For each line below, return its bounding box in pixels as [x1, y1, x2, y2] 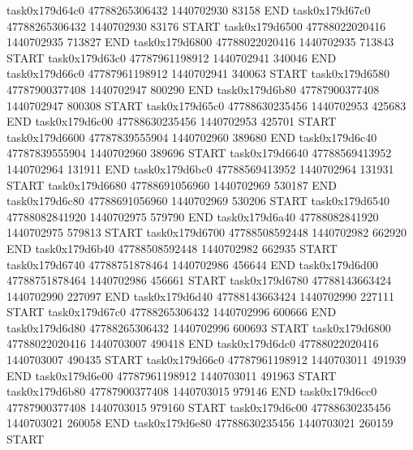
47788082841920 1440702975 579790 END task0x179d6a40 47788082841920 [6, 208, 379, 225]
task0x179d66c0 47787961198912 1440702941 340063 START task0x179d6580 [6, 65, 390, 82]
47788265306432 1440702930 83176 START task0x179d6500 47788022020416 [6, 17, 386, 34]
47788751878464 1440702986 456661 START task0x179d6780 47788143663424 [6, 272, 392, 289]
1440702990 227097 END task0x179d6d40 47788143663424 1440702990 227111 [6, 287, 395, 304]
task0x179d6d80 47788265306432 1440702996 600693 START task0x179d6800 [6, 319, 391, 336]
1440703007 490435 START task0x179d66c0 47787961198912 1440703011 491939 [6, 351, 407, 368]
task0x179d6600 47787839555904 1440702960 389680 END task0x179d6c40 [6, 128, 377, 145]
